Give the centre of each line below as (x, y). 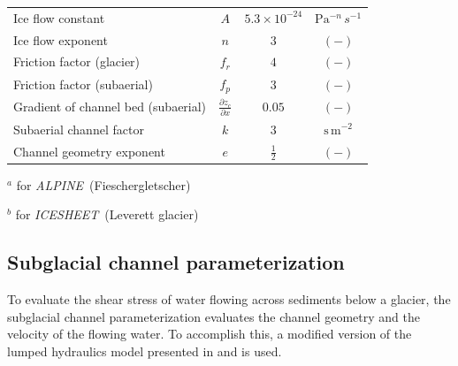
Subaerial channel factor (79, 129)
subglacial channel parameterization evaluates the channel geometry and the (214, 316)
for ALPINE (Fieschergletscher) (103, 184)
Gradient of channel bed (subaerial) (110, 107)
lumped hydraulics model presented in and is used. (145, 351)
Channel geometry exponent (89, 151)
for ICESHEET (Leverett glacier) (107, 214)
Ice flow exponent (61, 39)
